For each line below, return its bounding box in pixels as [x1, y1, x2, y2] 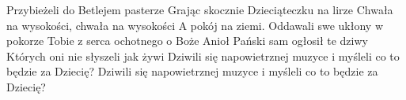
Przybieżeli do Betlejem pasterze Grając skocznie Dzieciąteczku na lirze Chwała [6, 2, 393, 17]
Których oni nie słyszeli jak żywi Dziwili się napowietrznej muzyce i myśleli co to [6, 47, 400, 64]
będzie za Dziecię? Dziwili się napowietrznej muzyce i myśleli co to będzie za [6, 63, 378, 80]
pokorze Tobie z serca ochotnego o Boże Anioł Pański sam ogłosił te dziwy [6, 32, 368, 49]
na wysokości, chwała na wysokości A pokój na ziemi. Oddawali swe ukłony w [6, 17, 384, 33]
